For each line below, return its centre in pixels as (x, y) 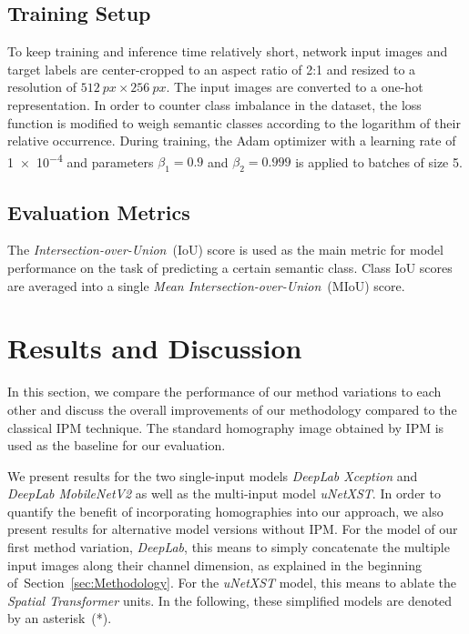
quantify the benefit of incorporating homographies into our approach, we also (225, 511)
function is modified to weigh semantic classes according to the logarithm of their (234, 122)
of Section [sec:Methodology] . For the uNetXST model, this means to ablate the (232, 583)
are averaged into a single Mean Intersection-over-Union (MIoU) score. (206, 285)
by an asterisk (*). (60, 618)
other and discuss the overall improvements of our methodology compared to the (232, 409)
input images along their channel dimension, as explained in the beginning (214, 564)
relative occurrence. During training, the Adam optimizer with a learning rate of (232, 141)
